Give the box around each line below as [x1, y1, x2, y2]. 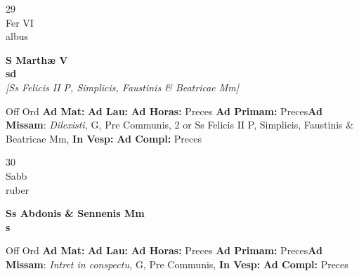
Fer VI [6, 15, 34, 29]
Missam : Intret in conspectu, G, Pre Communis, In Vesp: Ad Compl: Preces [6, 256, 348, 271]
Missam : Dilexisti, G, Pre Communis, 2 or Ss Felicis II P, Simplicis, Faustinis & [6, 117, 354, 132]
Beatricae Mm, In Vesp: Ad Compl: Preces [6, 131, 202, 145]
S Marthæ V [6, 52, 68, 67]
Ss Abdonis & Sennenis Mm [6, 206, 145, 221]
